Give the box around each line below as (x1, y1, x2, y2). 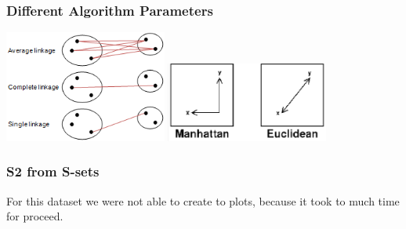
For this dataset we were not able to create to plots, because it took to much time (6, 192, 400, 209)
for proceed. (6, 208, 63, 224)
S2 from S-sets (6, 162, 100, 181)
